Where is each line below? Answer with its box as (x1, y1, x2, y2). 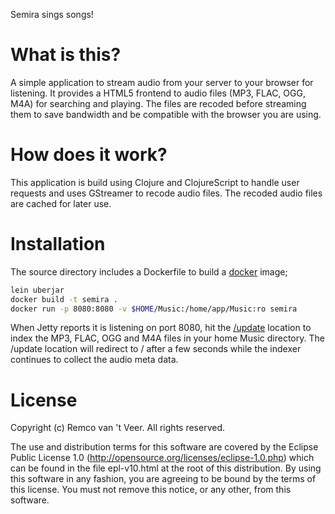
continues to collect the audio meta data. (10, 354, 179, 366)
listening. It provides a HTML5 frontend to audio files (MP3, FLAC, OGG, (10, 87, 306, 99)
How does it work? (10, 144, 168, 166)
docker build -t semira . (10, 294, 118, 304)
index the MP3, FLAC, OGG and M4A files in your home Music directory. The (10, 332, 325, 344)
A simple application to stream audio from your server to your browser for (10, 76, 314, 88)
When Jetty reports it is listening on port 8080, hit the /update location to (10, 322, 312, 334)
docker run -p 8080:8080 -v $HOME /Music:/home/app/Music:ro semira (10, 304, 298, 314)
